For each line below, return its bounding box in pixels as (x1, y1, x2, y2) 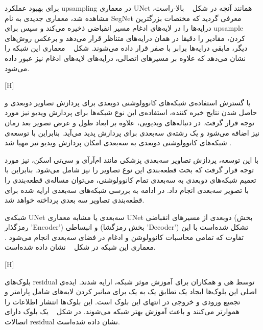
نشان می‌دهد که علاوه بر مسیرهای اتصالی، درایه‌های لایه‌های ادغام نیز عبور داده (5, 52, 246, 63)
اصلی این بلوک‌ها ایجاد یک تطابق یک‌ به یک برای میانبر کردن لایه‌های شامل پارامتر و (5, 286, 257, 297)
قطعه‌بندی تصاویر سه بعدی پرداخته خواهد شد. (5, 194, 145, 205)
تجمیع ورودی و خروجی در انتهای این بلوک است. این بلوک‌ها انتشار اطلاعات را (5, 296, 241, 306)
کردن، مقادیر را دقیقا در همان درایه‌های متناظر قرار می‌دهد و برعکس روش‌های (5, 32, 245, 43)
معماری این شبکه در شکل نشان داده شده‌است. (5, 241, 156, 252)
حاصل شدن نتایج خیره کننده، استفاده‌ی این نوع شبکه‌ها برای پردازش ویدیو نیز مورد (5, 107, 257, 118)
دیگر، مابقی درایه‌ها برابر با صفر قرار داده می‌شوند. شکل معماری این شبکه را (5, 42, 248, 53)
